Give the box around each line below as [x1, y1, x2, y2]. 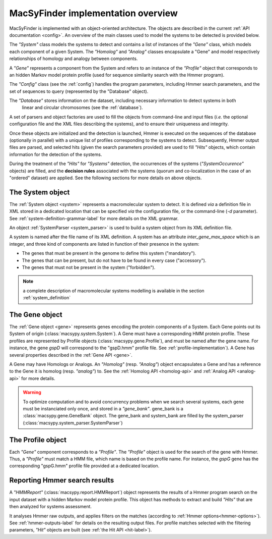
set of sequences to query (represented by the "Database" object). [9, 88, 149, 94]
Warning [23, 389, 41, 396]
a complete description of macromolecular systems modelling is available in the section [23, 288, 205, 294]
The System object [9, 188, 70, 196]
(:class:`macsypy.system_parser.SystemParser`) [23, 419, 123, 426]
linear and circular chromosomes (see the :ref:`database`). [22, 104, 143, 111]
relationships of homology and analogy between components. [9, 56, 138, 62]
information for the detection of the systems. [9, 151, 102, 157]
